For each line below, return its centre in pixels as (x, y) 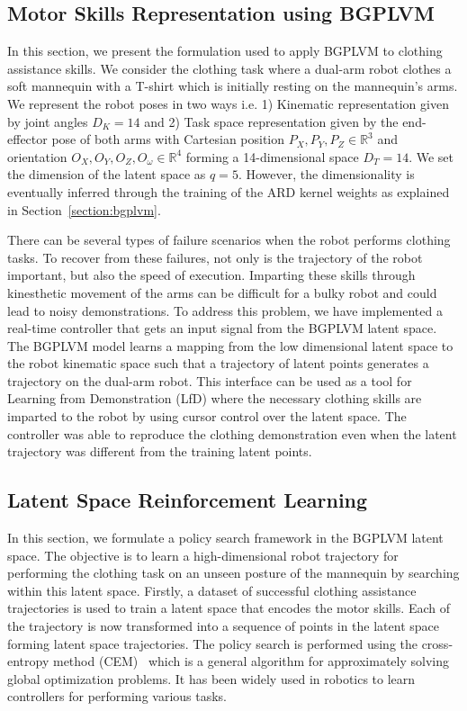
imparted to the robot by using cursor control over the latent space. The (207, 416)
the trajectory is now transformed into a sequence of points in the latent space (224, 626)
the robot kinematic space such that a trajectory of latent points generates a (218, 363)
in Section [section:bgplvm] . (84, 209)
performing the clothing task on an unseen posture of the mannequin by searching (233, 573)
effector (27, 139)
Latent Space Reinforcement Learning (188, 500)
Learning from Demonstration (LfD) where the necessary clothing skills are (215, 398)
